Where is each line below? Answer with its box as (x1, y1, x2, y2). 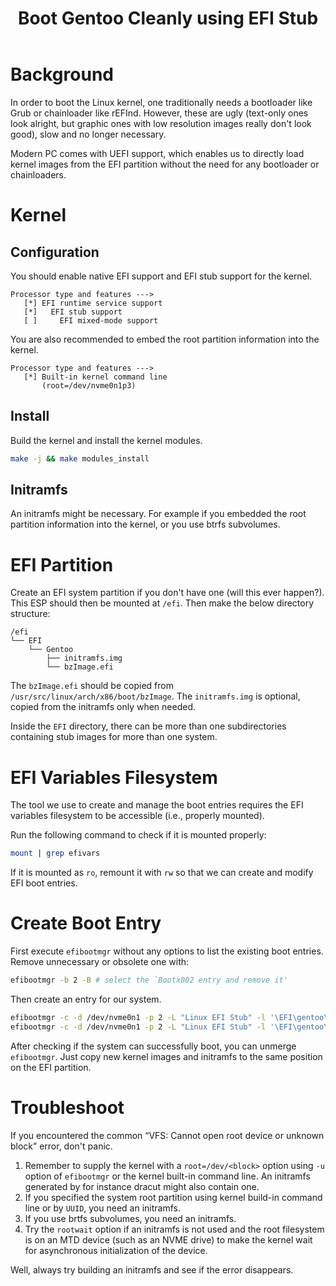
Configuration (10, 243, 100, 261)
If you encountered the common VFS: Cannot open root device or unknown (10, 1129, 325, 1141)
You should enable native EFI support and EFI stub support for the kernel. (10, 270, 313, 282)
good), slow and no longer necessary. (10, 128, 167, 140)
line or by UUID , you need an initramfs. (24, 1202, 181, 1214)
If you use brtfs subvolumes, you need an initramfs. (24, 1212, 237, 1224)
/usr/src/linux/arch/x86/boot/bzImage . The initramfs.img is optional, (10, 690, 301, 702)
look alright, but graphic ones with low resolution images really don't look (10, 117, 312, 129)
